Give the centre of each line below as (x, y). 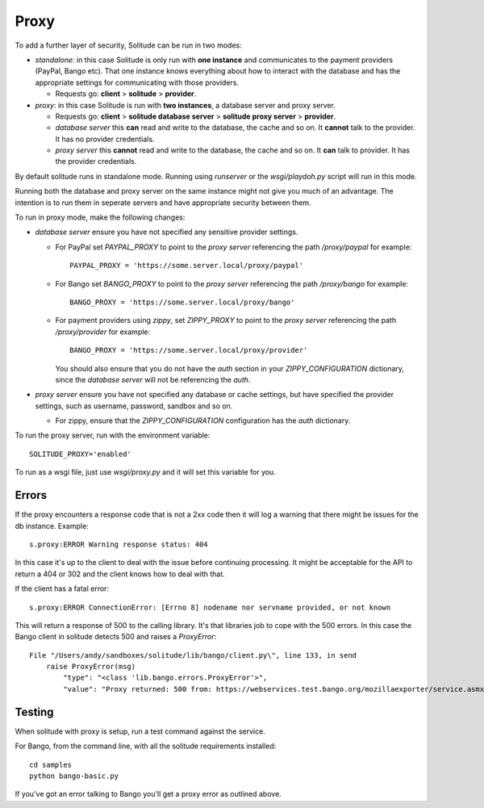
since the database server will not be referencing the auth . (153, 379)
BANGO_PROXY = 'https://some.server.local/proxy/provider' (189, 350)
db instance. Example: (52, 525)
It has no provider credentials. (105, 139)
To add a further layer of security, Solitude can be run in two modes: (128, 45)
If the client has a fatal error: (62, 588)
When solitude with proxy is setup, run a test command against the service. (140, 731)
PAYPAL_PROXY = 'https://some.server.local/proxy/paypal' (187, 266)
